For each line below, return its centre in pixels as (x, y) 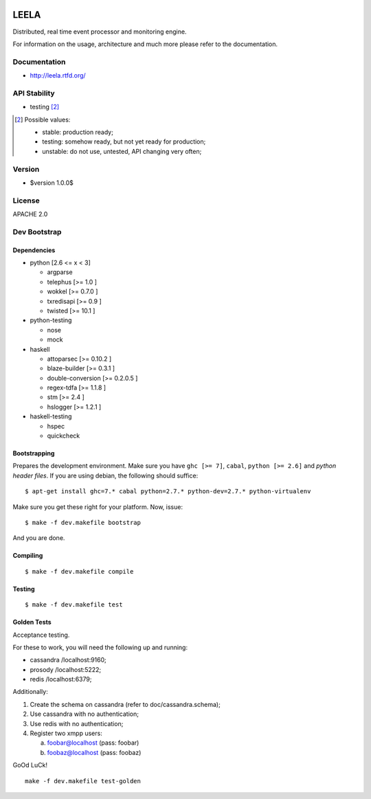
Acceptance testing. (41, 635)
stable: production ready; (78, 132)
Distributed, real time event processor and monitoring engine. (100, 32)
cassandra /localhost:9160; (68, 660)
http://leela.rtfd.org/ (58, 76)
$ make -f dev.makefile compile (79, 571)
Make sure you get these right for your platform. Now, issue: (98, 507)
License (26, 201)
